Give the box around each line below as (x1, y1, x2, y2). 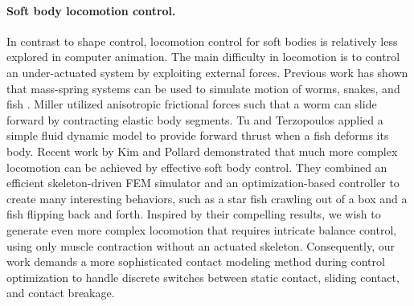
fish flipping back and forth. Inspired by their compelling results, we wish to (6, 206, 381, 222)
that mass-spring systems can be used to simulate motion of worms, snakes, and (6, 80, 400, 96)
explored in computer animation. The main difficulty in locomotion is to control (6, 48, 400, 65)
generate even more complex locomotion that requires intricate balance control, (6, 221, 397, 238)
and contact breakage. (6, 284, 115, 301)
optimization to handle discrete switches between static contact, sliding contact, (6, 268, 400, 285)
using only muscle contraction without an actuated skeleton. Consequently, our (6, 237, 396, 254)
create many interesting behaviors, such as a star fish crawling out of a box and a (6, 190, 408, 206)
